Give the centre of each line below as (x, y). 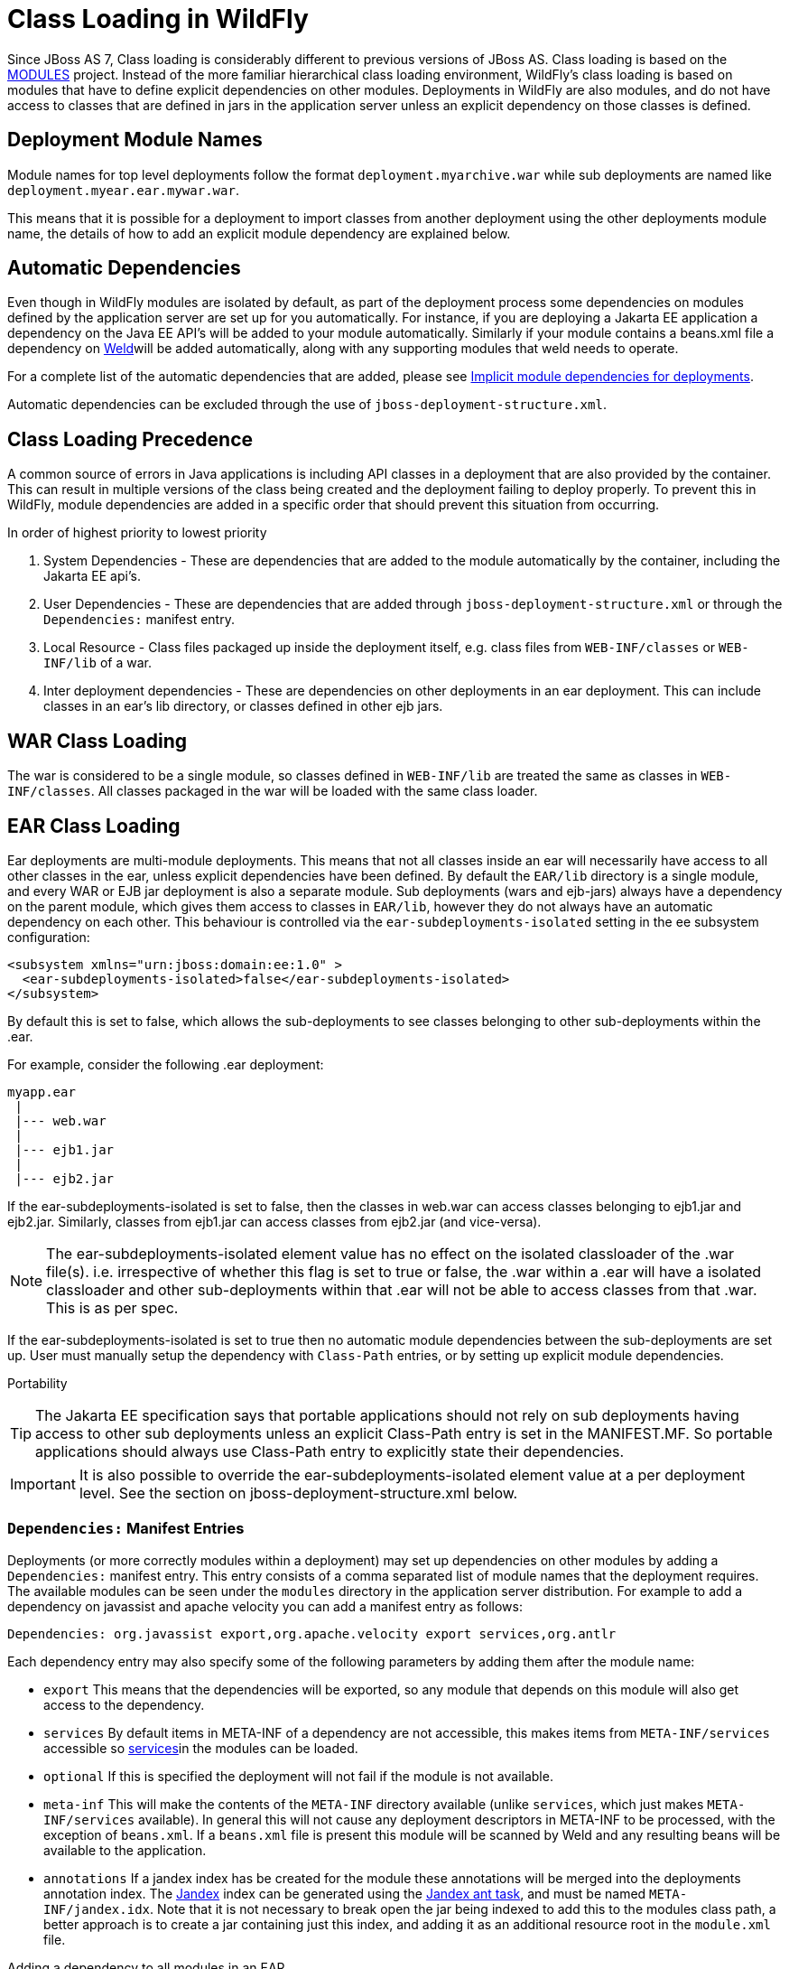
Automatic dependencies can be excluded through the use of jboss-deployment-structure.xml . (307, 405)
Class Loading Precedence (130, 439)
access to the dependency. (124, 1704)
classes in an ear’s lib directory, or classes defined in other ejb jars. (243, 706)
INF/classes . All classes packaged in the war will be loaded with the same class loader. (273, 791)
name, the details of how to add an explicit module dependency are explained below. (259, 233)
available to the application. (125, 1850)
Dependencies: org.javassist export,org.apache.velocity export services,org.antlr (312, 1633)
